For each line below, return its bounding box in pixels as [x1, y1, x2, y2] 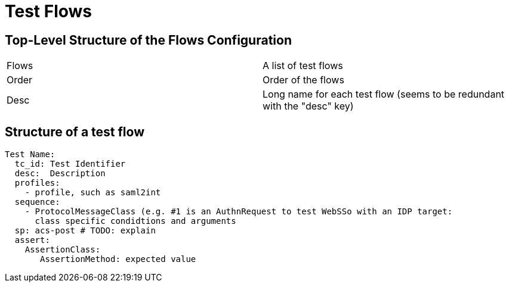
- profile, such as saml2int [24, 188, 161, 198]
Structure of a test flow [5, 124, 144, 139]
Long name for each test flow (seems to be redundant [263, 88, 505, 101]
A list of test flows [263, 60, 343, 72]
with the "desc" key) [263, 100, 354, 113]
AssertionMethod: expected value [40, 254, 196, 264]
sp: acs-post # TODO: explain [14, 226, 156, 236]
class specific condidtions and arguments [35, 216, 236, 226]
